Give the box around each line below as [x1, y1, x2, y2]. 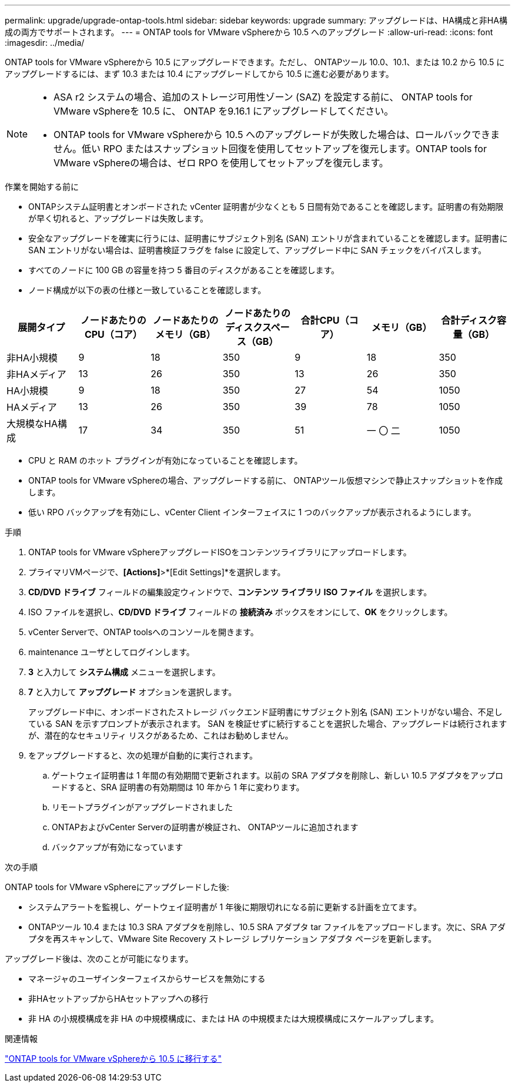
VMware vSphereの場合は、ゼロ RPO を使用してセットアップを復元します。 [53, 157, 389, 169]
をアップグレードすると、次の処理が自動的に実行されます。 [28, 750, 258, 760]
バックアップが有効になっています [52, 842, 183, 852]
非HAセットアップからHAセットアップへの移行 [28, 994, 209, 1004]
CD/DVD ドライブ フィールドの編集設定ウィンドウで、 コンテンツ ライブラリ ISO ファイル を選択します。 [28, 587, 432, 597]
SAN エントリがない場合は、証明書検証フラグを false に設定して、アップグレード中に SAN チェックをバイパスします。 [28, 245, 487, 255]
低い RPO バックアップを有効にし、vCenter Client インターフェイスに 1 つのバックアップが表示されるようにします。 [28, 507, 476, 517]
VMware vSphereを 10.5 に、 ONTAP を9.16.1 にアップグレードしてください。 [53, 105, 394, 117]
